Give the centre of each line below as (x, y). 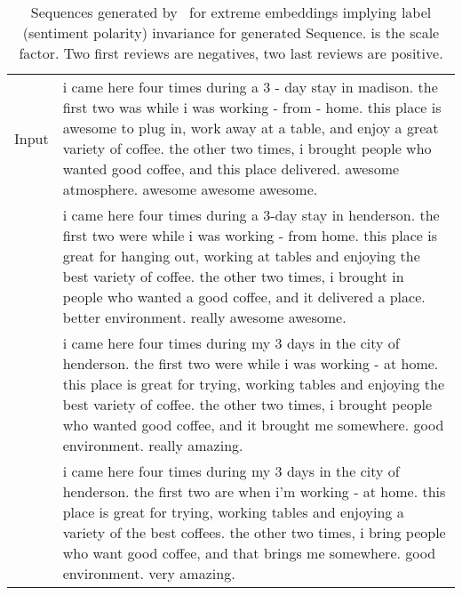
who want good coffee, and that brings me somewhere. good (249, 553)
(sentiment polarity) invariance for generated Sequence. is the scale (231, 32)
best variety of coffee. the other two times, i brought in (233, 276)
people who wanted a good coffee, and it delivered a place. (244, 297)
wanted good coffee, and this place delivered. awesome (231, 169)
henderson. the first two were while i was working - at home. (251, 363)
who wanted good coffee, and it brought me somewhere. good (253, 425)
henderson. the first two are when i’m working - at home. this (254, 491)
